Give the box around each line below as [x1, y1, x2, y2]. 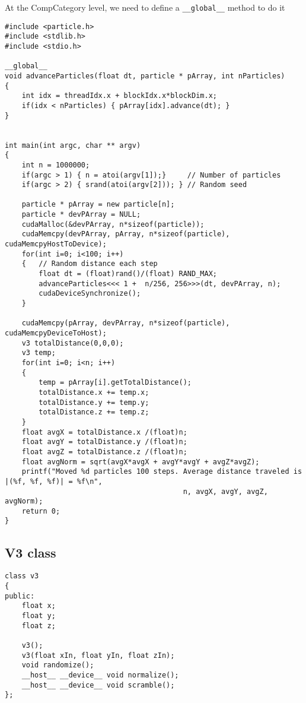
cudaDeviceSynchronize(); [39, 289, 141, 298]
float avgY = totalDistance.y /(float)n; [21, 438, 187, 446]
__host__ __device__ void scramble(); [21, 680, 175, 689]
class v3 [5, 572, 39, 581]
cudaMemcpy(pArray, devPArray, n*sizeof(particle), [21, 319, 230, 328]
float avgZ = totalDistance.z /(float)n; [21, 447, 187, 456]
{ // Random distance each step [21, 259, 158, 268]
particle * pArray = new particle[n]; [21, 200, 175, 209]
